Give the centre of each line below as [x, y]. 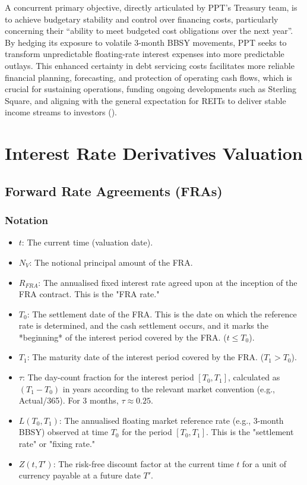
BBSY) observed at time [64, 432]
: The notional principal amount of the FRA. [111, 262]
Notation [26, 220]
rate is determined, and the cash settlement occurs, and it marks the [143, 325]
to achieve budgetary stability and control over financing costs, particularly [142, 19]
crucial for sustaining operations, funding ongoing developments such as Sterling [151, 89]
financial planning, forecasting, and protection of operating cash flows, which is [148, 77]
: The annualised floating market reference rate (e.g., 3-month [171, 420]
